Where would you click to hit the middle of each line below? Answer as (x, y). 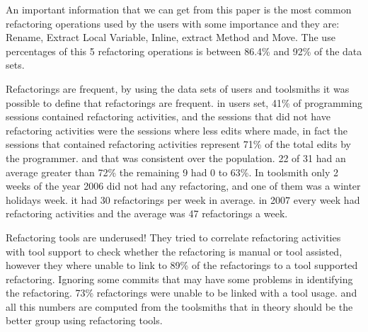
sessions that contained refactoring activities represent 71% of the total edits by (178, 144)
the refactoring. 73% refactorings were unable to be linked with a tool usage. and (182, 293)
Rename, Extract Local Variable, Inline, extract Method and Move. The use (171, 37)
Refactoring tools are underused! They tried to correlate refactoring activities (173, 237)
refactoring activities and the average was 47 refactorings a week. (147, 213)
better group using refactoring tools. (84, 320)
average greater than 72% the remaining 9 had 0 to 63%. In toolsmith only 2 (172, 172)
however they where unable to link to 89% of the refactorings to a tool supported (182, 265)
